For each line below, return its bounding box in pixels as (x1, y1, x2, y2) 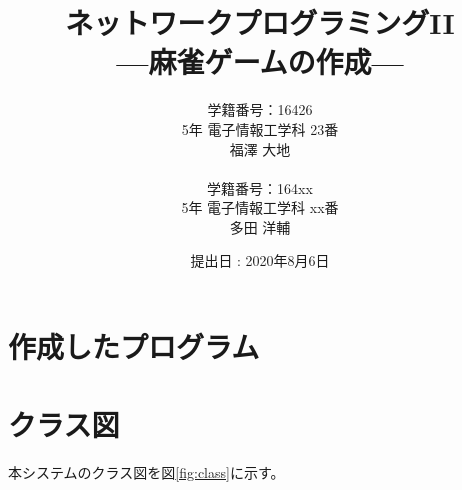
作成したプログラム (8, 326, 260, 367)
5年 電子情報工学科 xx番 (181, 197, 339, 218)
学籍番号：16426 (207, 99, 313, 120)
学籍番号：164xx (207, 177, 313, 198)
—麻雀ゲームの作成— (116, 41, 404, 82)
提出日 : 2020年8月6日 (190, 250, 330, 271)
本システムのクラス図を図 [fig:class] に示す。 (8, 462, 285, 483)
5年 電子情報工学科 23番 (181, 118, 339, 139)
